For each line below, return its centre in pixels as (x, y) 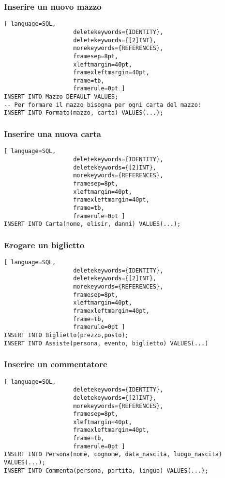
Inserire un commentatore (56, 364)
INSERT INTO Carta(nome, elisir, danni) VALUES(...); (92, 224)
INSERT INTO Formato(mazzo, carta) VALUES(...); (84, 113)
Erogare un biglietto (44, 245)
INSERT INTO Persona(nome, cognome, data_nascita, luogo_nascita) (113, 454)
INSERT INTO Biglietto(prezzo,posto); (66, 335)
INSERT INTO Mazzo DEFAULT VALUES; (61, 97)
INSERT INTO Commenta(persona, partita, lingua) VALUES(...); (106, 470)
